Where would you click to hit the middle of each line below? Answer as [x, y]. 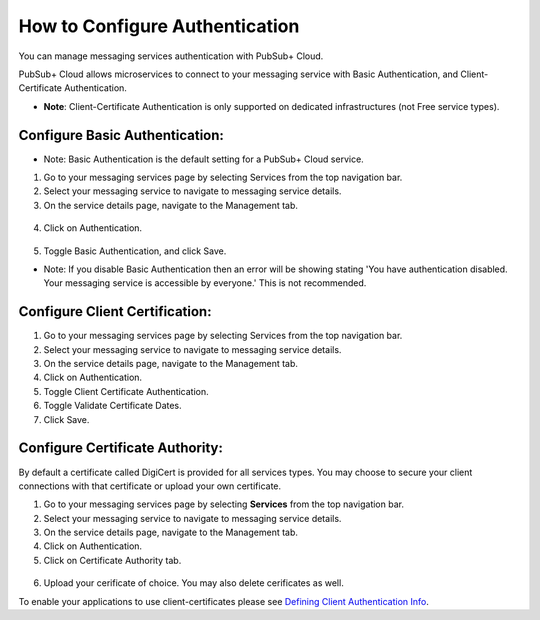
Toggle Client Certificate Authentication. [126, 391]
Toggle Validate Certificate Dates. [112, 406]
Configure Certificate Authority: [121, 448]
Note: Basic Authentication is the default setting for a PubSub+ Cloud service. [203, 159]
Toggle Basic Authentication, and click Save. [135, 251]
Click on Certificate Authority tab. [112, 560]
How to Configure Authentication [159, 26]
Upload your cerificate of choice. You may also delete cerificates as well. [193, 583]
